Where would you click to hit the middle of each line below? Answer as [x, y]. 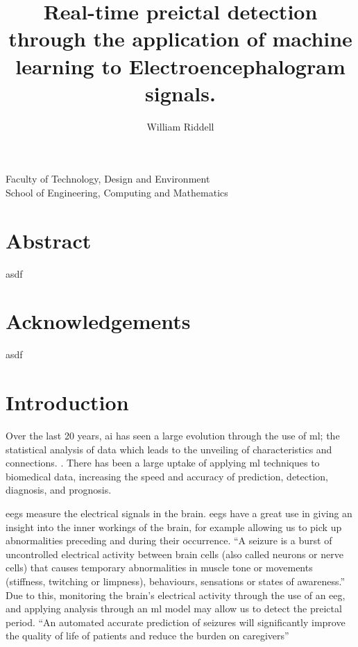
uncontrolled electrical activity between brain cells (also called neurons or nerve [174, 554]
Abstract [49, 240]
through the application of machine [180, 39]
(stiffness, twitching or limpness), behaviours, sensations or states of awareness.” [176, 581]
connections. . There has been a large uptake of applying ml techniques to [163, 463]
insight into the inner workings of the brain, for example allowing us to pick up [174, 527]
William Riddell [180, 126]
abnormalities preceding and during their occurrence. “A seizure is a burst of [169, 540]
